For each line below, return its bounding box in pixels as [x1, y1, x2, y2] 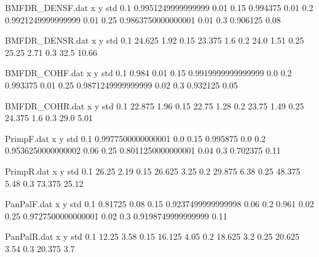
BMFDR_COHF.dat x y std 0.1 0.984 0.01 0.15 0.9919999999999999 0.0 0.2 [5, 66, 292, 79]
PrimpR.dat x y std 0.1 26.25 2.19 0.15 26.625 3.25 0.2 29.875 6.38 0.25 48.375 [5, 164, 301, 177]
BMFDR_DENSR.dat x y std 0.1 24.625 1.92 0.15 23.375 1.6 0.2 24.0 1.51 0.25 [5, 34, 304, 47]
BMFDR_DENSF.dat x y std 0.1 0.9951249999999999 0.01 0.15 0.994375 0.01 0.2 [5, 1, 313, 14]
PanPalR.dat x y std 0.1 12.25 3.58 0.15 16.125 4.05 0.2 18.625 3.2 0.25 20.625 [5, 230, 299, 243]
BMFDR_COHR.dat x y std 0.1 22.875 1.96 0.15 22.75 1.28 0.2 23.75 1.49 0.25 [5, 99, 304, 112]
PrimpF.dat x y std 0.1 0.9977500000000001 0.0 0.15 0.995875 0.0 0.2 [5, 132, 266, 144]
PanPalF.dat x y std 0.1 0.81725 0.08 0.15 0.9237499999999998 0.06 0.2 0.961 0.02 [5, 197, 314, 210]
